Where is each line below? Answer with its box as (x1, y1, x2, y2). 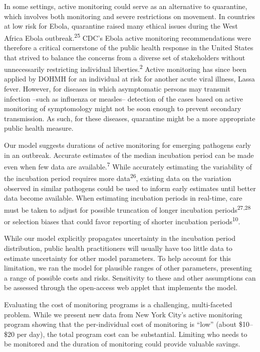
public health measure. (4, 123, 74, 133)
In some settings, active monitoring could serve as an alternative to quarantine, (4, 1, 247, 11)
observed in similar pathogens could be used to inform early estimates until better (4, 183, 256, 193)
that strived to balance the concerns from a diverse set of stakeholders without (4, 52, 245, 62)
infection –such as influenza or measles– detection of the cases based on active (4, 93, 243, 104)
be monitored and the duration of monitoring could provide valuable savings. (4, 338, 240, 349)
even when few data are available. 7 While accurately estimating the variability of (4, 160, 252, 171)
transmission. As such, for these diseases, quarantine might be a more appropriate (4, 113, 255, 123)
